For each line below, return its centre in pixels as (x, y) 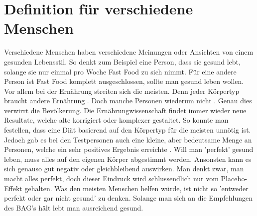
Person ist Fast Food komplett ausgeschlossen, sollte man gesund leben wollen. (124, 81)
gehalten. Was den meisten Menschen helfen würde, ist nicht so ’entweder (136, 188)
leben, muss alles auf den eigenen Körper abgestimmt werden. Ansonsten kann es (128, 159)
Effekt (13, 188)
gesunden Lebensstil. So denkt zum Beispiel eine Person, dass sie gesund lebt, (122, 61)
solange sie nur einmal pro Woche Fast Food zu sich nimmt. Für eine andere (120, 71)
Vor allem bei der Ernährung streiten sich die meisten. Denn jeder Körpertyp (122, 91)
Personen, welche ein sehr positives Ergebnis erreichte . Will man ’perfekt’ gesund (129, 149)
